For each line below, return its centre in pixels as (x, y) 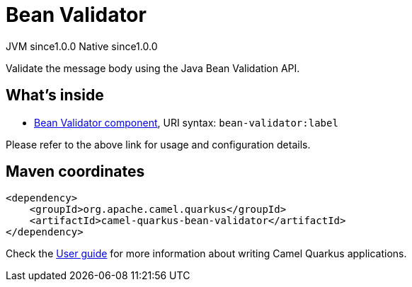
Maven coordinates (75, 172)
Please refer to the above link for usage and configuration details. (158, 144)
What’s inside (55, 95)
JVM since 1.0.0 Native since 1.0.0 (82, 46)
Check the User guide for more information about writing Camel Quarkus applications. (206, 254)
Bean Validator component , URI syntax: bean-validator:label (186, 122)
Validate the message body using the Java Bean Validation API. (153, 68)
